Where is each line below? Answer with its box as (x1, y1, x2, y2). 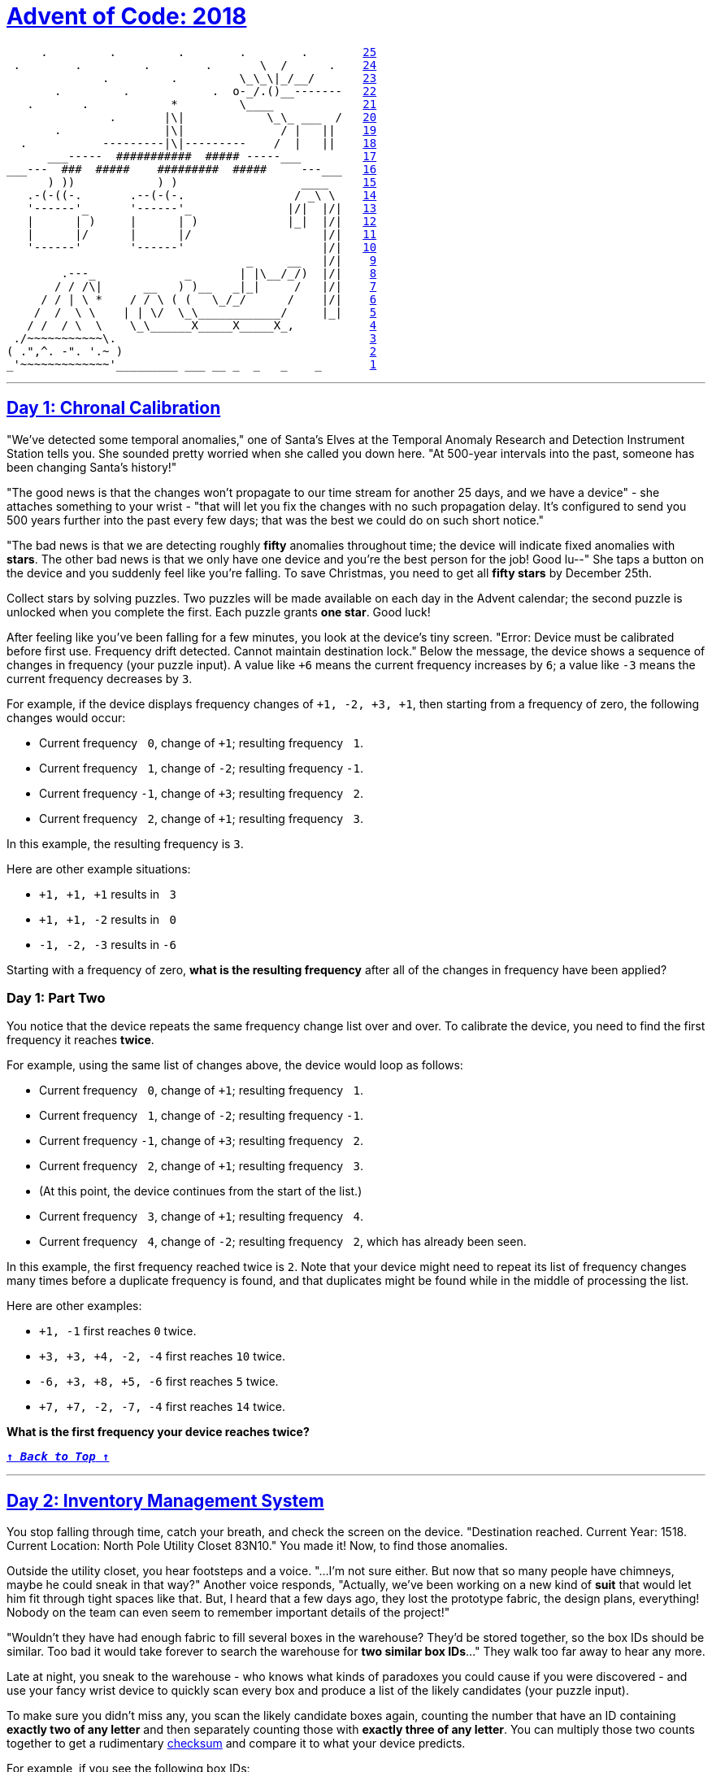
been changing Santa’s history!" (7, 459, 177, 474)
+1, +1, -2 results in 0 (39, 912, 176, 926)
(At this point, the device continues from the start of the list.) (39, 1184, 363, 1199)
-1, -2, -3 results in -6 (39, 937, 176, 951)
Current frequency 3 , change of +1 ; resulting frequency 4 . (39, 1209, 363, 1224)
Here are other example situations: (7, 861, 191, 876)
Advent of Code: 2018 (7, 2, 247, 30)
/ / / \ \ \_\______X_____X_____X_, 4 (27, 318, 377, 332)
